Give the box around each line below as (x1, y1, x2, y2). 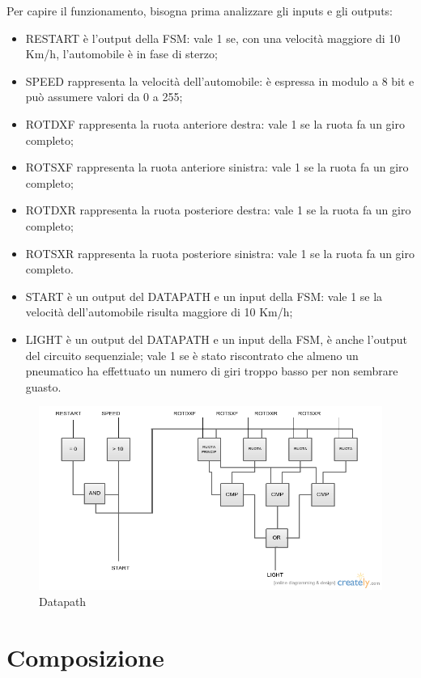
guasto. (25, 378, 62, 395)
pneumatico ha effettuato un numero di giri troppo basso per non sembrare (25, 362, 398, 379)
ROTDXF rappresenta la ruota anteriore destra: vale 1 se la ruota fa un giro (25, 115, 405, 132)
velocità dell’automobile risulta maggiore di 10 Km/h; (25, 303, 293, 320)
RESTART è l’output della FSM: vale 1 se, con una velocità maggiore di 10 (25, 29, 401, 46)
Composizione (6, 640, 164, 673)
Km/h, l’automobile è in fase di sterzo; (25, 45, 218, 62)
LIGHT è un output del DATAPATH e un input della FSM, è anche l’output (25, 330, 407, 347)
